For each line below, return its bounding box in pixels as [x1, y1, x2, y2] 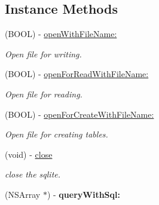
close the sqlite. [5, 168, 61, 180]
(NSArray [5, 188, 41, 200]
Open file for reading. [5, 87, 82, 100]
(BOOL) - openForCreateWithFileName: [5, 108, 154, 120]
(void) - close [5, 148, 53, 160]
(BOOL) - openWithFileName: [5, 27, 117, 40]
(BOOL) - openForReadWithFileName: [5, 68, 149, 80]
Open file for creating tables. [5, 128, 108, 140]
